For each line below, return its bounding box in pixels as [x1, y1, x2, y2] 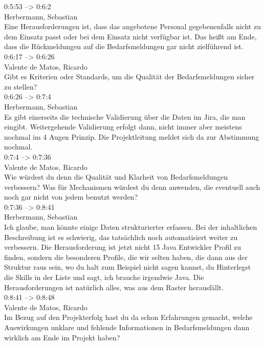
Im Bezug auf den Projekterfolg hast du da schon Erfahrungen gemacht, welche [4, 312, 253, 322]
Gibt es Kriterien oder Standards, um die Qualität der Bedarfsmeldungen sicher [4, 71, 255, 82]
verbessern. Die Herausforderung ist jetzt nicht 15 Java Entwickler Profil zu [4, 242, 241, 252]
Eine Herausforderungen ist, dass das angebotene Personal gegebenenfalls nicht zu [4, 21, 261, 32]
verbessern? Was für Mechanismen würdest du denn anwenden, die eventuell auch [4, 181, 260, 192]
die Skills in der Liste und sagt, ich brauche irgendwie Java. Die [4, 272, 204, 283]
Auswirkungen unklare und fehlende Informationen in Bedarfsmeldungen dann [4, 322, 250, 332]
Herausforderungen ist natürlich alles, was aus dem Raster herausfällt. [4, 282, 224, 292]
